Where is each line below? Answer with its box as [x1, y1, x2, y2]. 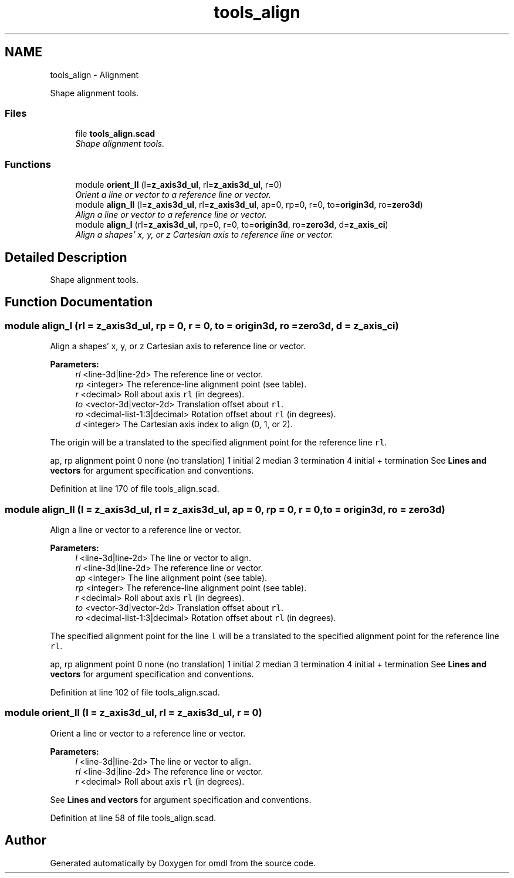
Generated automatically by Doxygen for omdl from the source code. [50, 857, 316, 868]
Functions [5, 158, 51, 170]
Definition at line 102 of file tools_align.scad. [50, 687, 220, 697]
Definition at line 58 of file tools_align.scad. [50, 812, 217, 823]
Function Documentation [5, 295, 153, 310]
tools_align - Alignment [50, 69, 139, 80]
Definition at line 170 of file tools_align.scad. [50, 484, 219, 494]
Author [5, 833, 46, 848]
